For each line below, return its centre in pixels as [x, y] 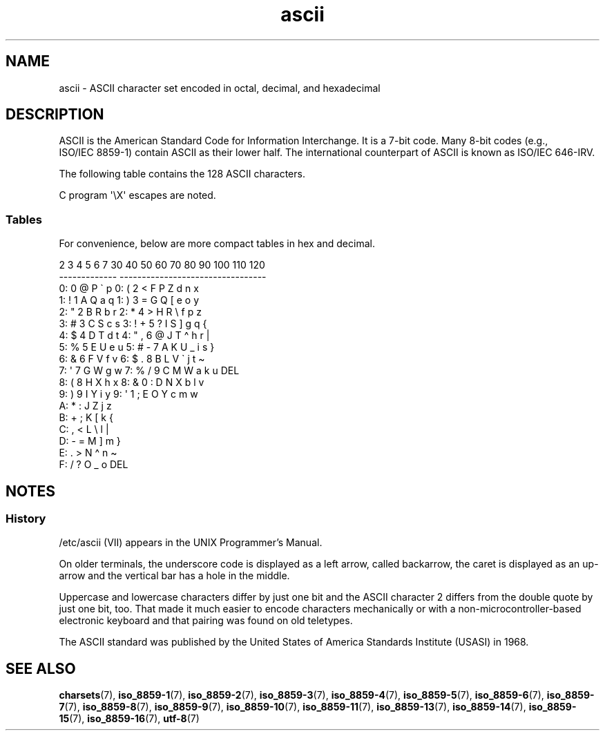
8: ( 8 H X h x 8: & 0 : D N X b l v [132, 382]
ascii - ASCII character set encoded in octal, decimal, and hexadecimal [220, 88]
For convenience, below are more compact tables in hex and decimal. [217, 244]
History [26, 519]
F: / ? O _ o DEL [94, 465]
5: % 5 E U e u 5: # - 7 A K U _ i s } [137, 347]
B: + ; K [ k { [86, 418]
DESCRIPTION [55, 115]
